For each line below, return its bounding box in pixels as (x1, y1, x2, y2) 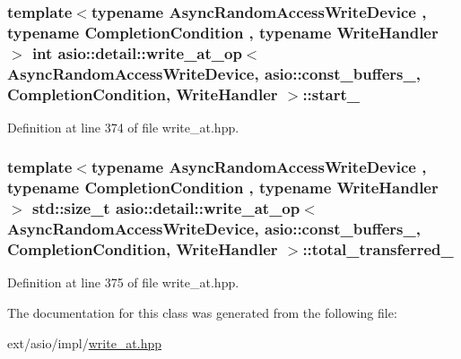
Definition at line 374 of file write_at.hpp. (7, 117, 239, 136)
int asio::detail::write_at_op (31, 41, 242, 64)
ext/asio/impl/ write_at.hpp (7, 333, 162, 352)
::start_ (302, 82, 361, 105)
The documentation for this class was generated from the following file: (7, 303, 397, 321)
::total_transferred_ (302, 238, 454, 261)
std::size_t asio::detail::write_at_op (31, 197, 300, 219)
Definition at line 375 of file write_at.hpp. (7, 273, 239, 292)
